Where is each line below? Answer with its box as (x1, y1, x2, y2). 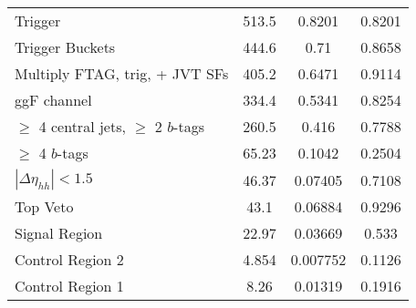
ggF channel (15, 89, 92, 110)
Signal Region (15, 222, 103, 243)
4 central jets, (38, 116, 126, 137)
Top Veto (15, 196, 74, 217)
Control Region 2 (15, 249, 124, 270)
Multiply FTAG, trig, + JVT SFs (15, 63, 229, 84)
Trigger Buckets (15, 36, 116, 57)
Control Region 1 (15, 275, 124, 296)
